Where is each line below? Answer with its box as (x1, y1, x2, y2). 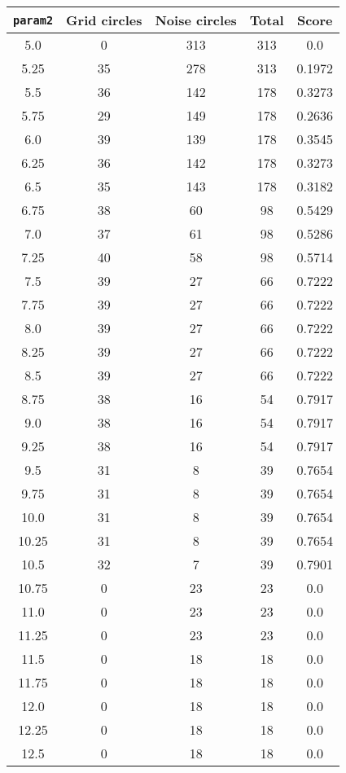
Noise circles (155, 11, 237, 29)
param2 (13, 13, 54, 27)
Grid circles (66, 11, 142, 29)
